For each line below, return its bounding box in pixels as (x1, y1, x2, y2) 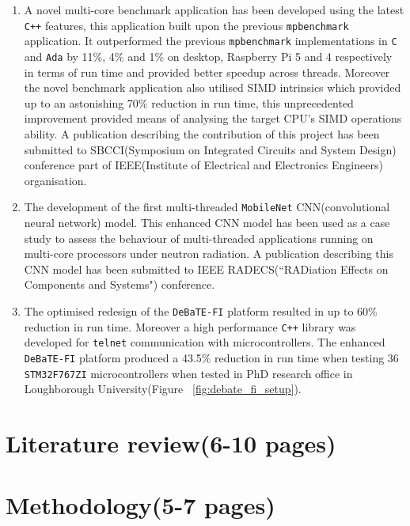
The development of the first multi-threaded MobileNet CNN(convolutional (24, 199, 390, 215)
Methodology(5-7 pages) (6, 489, 275, 521)
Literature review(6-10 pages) (6, 427, 336, 459)
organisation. (24, 172, 87, 188)
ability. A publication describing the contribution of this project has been (24, 125, 380, 142)
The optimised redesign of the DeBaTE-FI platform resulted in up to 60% (24, 302, 378, 319)
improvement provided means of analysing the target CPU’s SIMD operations (24, 110, 402, 127)
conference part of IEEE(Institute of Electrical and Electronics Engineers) (24, 157, 383, 173)
